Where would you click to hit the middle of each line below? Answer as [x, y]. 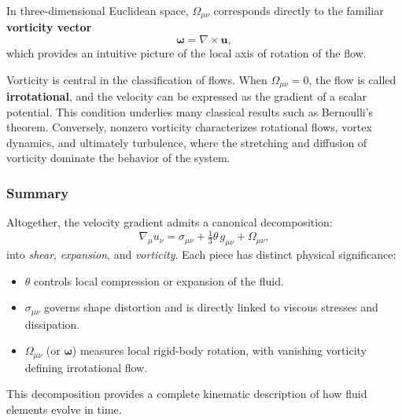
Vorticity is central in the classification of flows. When [137, 79]
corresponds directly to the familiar [299, 10]
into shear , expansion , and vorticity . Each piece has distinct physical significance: [201, 254]
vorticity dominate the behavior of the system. [118, 158]
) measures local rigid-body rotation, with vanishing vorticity [219, 350]
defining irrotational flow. [86, 367]
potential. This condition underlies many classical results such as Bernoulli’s [190, 111]
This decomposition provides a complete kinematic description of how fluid [187, 394]
